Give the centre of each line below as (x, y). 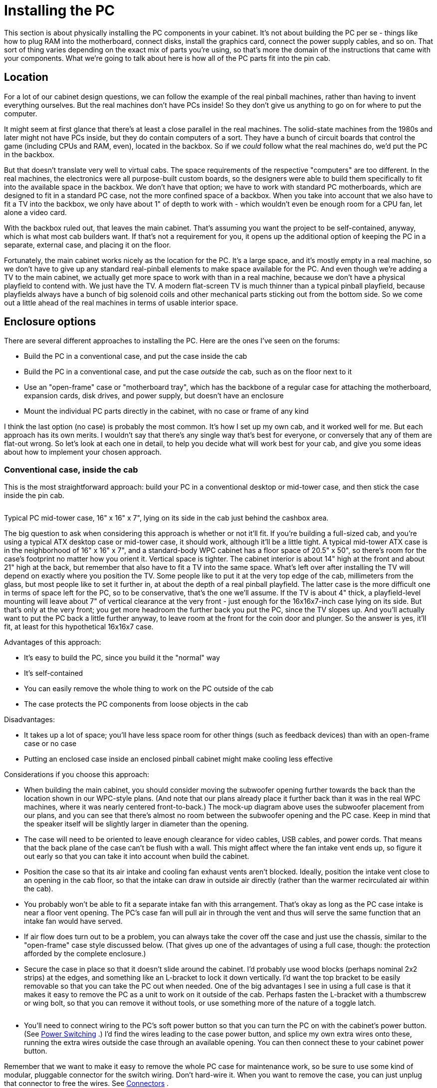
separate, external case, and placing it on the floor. (88, 245)
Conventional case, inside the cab (71, 469)
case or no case (50, 744)
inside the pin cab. (34, 496)
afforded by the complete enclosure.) (85, 954)
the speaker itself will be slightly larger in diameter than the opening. (136, 824)
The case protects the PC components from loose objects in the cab (136, 704)
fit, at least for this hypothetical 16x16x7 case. (79, 627)
